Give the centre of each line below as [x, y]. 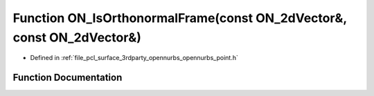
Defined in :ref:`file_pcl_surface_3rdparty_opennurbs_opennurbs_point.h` [134, 58]
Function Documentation [68, 78]
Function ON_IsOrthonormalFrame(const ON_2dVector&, [180, 18]
